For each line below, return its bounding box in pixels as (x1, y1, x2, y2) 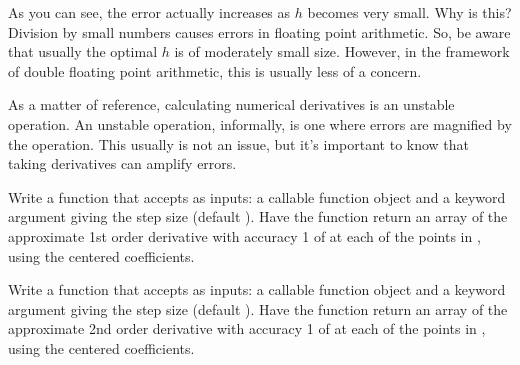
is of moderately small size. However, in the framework (174, 41, 510, 62)
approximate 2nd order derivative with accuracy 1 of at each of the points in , (8, 318, 486, 339)
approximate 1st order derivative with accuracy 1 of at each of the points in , (8, 225, 481, 246)
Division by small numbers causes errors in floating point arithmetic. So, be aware (8, 21, 511, 42)
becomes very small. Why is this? (307, 2, 512, 22)
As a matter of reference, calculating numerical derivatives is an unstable (8, 94, 455, 115)
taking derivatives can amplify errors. (8, 153, 237, 174)
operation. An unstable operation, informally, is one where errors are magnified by (8, 113, 512, 134)
